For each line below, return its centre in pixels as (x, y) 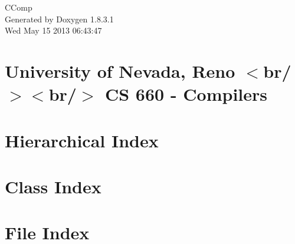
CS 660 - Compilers (186, 94)
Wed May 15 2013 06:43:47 (53, 30)
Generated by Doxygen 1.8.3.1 (59, 19)
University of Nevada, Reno (120, 70)
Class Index (53, 186)
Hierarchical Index (82, 140)
